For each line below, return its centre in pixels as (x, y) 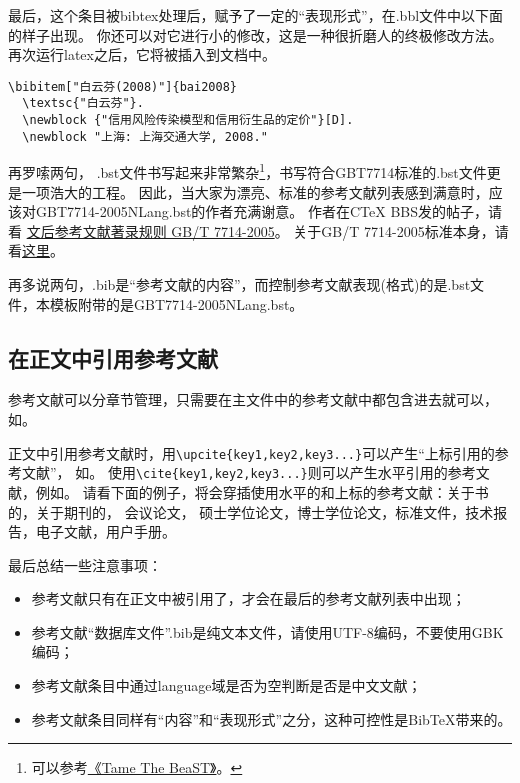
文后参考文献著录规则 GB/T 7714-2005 (150, 230)
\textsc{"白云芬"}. (83, 103)
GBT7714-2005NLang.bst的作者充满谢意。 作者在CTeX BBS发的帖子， (262, 211)
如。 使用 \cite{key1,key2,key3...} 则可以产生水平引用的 (261, 472)
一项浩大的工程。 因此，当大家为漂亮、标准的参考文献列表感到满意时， (255, 191)
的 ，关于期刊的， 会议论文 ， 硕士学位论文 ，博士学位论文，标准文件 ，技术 (251, 511)
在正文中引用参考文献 (113, 357)
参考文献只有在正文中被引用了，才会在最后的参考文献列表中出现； (248, 598)
